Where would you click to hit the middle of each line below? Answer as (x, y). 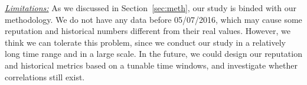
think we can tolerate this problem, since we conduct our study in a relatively (145, 42)
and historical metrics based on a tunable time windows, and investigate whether (151, 65)
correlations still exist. (45, 76)
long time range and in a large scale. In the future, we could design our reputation (153, 54)
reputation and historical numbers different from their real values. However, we (148, 31)
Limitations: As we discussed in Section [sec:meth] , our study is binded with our (151, 8)
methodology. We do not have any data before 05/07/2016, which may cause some (153, 19)
